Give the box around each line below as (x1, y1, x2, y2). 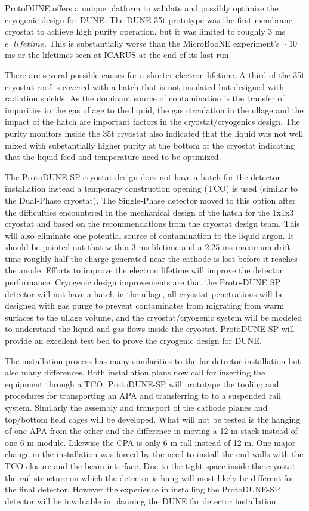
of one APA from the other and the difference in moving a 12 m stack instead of (5, 424, 298, 437)
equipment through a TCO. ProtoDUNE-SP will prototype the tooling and (5, 377, 279, 390)
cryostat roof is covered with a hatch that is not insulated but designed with (5, 80, 284, 93)
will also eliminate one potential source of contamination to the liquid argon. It (5, 229, 294, 241)
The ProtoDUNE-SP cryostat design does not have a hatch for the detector (5, 170, 280, 183)
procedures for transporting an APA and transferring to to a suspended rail (5, 389, 282, 402)
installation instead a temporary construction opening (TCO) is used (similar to (5, 182, 298, 195)
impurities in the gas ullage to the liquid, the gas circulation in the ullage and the (5, 103, 304, 116)
